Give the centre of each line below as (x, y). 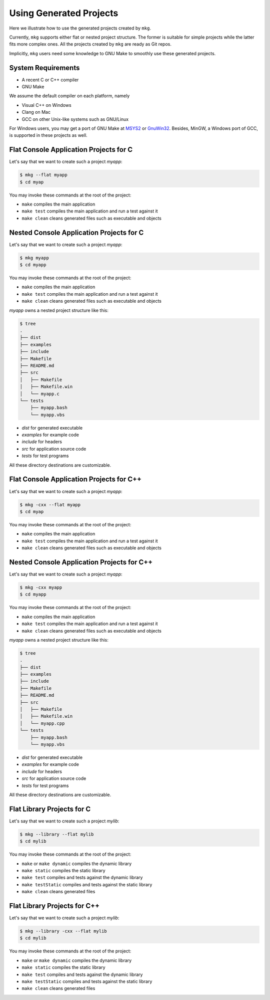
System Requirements (44, 68)
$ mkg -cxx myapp (41, 587)
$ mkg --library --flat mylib (57, 834)
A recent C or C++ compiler (50, 80)
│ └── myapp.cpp (42, 723)
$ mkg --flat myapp (43, 175)
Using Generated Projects (64, 13)
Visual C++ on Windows (47, 105)
